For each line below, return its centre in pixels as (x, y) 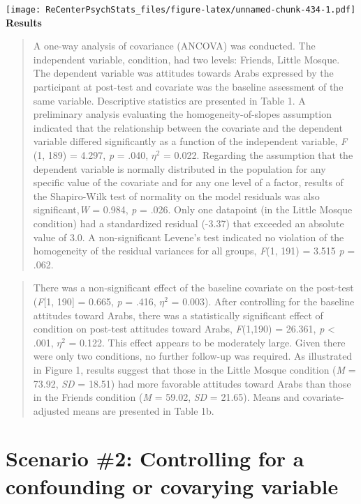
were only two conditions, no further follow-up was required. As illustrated (193, 356)
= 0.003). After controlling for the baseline (263, 301)
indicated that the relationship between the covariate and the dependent (188, 127)
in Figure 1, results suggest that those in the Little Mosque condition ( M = (194, 369)
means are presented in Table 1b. (143, 410)
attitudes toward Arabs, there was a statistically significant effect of (178, 315)
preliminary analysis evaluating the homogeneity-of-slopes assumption (182, 114)
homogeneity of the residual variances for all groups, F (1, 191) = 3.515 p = (194, 251)
